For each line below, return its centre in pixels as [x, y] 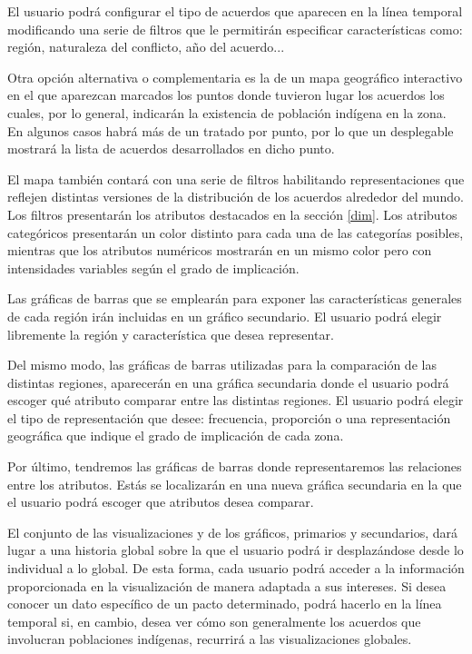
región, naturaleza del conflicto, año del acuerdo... [146, 47]
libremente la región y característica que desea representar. [171, 334]
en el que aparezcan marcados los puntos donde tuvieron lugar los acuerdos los [226, 95]
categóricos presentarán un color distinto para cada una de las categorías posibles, [236, 232]
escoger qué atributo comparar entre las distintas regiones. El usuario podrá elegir [236, 400]
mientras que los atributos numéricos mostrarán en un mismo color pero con [220, 250]
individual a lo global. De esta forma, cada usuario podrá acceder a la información [236, 568]
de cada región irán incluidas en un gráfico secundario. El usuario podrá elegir [225, 316]
